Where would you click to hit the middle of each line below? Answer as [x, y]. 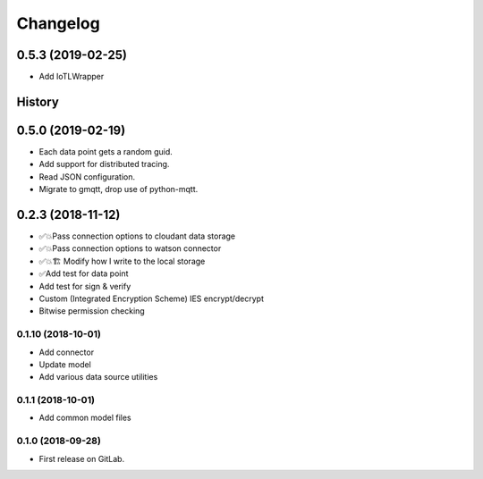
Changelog [58, 23]
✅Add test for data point [84, 273]
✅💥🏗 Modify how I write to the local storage [122, 261]
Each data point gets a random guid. [106, 151]
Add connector [66, 352]
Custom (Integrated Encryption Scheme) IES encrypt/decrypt [151, 298]
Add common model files [85, 418]
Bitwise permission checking [92, 311]
